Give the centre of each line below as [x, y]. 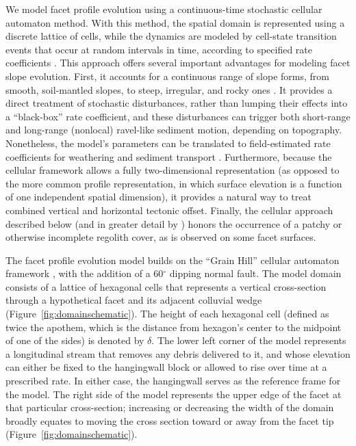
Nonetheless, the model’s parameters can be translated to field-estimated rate [168, 143]
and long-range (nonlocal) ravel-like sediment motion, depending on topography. [174, 130]
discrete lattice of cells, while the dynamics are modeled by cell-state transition [171, 36]
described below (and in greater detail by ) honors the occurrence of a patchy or [174, 223]
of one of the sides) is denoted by [75, 340]
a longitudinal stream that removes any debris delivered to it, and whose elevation [178, 353]
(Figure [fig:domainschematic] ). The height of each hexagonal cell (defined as [167, 314]
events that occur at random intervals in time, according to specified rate [159, 49]
